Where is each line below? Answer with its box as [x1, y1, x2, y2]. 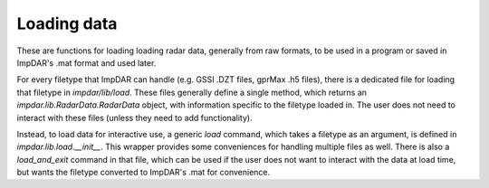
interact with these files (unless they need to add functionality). [16, 112, 253, 123]
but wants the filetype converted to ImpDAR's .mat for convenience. [16, 167, 271, 178]
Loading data [16, 14, 118, 33]
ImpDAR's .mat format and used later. [16, 57, 157, 68]
